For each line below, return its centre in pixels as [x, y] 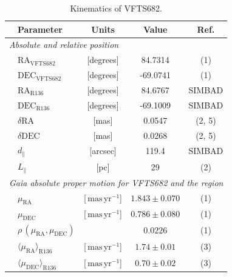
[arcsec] [103, 151]
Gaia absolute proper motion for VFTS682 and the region [116, 182]
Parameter [40, 29]
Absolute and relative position [64, 45]
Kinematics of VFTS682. [116, 8]
